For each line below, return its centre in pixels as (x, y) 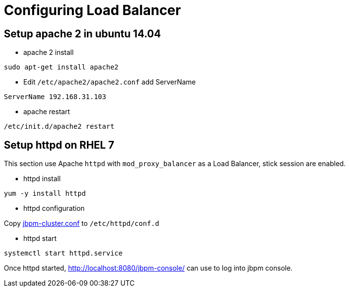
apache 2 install (49, 52)
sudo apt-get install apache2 (61, 67)
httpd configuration (54, 208)
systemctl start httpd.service (63, 253)
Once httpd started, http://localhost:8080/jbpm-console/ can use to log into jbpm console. (148, 268)
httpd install (42, 179)
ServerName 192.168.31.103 (55, 97)
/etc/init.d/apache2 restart (59, 127)
